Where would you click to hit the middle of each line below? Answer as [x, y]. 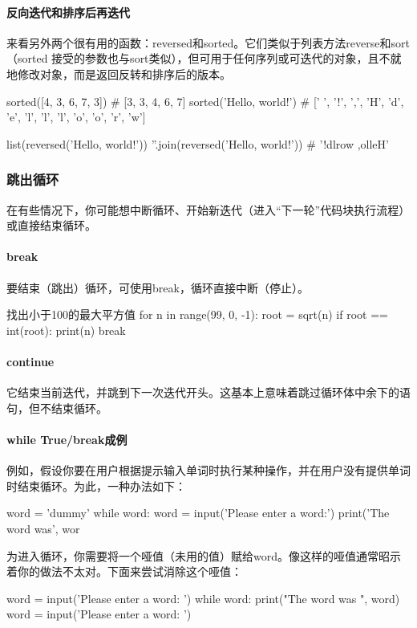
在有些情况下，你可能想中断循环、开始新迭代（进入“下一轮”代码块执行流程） [208, 209]
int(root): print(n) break [66, 330]
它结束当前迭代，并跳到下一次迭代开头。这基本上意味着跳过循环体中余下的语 [208, 392]
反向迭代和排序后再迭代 [68, 12]
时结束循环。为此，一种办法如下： [96, 485]
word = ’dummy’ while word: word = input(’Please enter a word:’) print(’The [198, 513]
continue [30, 361]
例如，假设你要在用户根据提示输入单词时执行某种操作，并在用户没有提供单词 [208, 470]
